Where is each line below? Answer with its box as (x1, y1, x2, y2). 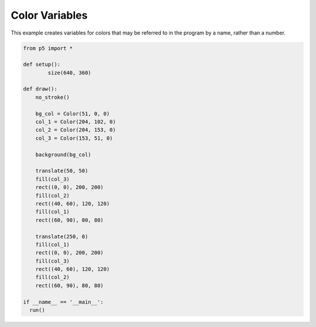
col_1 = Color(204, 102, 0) (35, 119, 116, 125)
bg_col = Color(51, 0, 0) (35, 110, 110, 117)
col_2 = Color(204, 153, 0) (35, 126, 116, 133)
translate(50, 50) (35, 167, 88, 174)
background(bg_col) (35, 151, 92, 158)
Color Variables (11, 9, 88, 22)
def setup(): (23, 61, 61, 68)
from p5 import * (23, 44, 73, 51)
